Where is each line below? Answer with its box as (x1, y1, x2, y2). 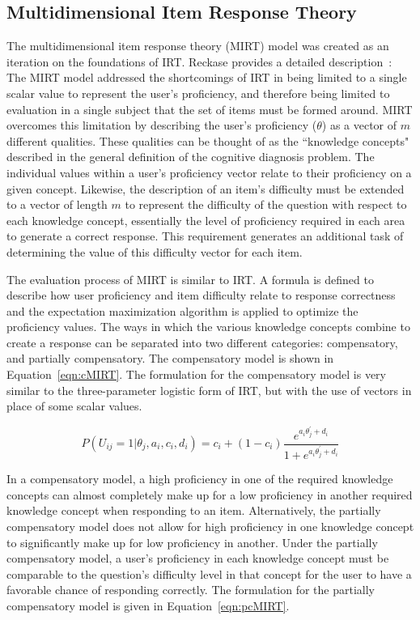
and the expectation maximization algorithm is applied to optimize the (6, 302, 358, 319)
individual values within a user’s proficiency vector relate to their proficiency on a (6, 163, 412, 180)
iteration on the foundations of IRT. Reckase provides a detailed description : (6, 53, 392, 70)
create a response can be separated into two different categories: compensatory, (6, 333, 398, 350)
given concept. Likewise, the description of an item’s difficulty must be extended (6, 180, 405, 197)
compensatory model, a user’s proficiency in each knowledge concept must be (6, 550, 389, 567)
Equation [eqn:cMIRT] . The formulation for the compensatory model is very (6, 366, 386, 383)
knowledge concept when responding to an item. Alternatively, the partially (6, 502, 381, 519)
